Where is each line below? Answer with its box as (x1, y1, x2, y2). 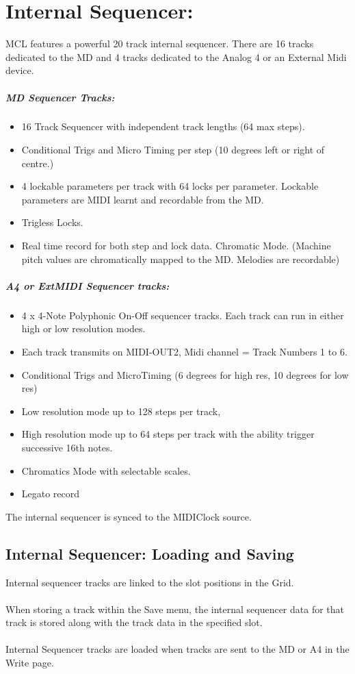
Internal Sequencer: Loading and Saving (5, 542, 294, 564)
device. (5, 63, 34, 77)
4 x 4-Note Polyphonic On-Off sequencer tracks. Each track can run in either (21, 308, 344, 322)
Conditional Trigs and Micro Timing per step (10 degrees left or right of (21, 142, 325, 157)
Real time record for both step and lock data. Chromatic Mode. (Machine (21, 238, 331, 253)
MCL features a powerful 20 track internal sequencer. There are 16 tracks (5, 36, 314, 51)
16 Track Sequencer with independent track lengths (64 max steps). (21, 119, 305, 134)
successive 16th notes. (21, 440, 113, 454)
